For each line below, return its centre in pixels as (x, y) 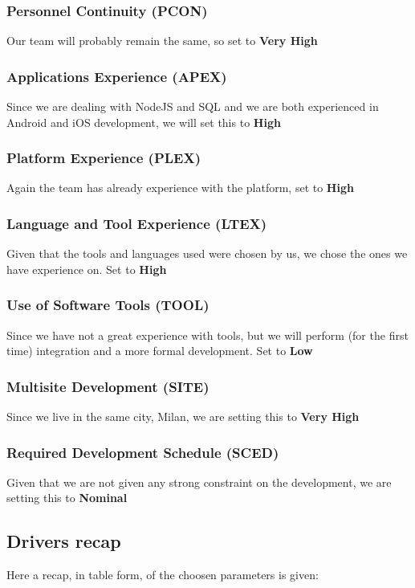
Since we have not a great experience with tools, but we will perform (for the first (207, 335)
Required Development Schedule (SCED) (143, 452)
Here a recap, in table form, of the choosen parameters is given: (163, 575)
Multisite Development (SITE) (108, 386)
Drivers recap (64, 541)
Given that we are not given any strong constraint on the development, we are (199, 482)
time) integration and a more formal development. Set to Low (160, 351)
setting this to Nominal (67, 498)
